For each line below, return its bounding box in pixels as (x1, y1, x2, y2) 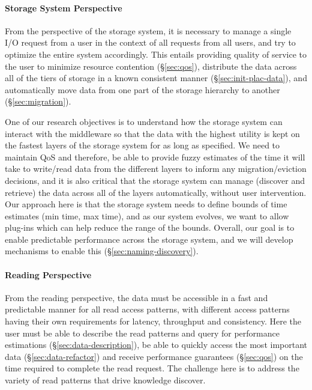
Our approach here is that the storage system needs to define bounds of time (5, 198, 287, 210)
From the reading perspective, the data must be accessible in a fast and (5, 291, 268, 303)
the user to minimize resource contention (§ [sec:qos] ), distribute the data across (5, 59, 297, 72)
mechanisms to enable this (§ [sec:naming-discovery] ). (5, 245, 199, 257)
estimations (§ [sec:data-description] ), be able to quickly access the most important (5, 338, 307, 351)
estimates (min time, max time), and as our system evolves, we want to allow (5, 209, 289, 222)
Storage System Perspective (5, 1, 122, 14)
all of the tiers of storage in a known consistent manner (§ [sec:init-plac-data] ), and (5, 72, 307, 84)
